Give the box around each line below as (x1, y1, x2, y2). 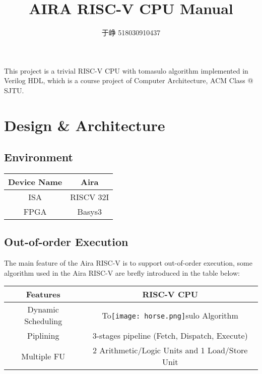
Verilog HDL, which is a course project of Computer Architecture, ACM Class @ (4, 75, 253, 86)
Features (26, 288, 60, 300)
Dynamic (27, 303, 59, 316)
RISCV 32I (70, 191, 109, 203)
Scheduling (24, 315, 62, 327)
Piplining (27, 330, 59, 342)
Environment (4, 149, 73, 165)
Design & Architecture (4, 114, 165, 135)
